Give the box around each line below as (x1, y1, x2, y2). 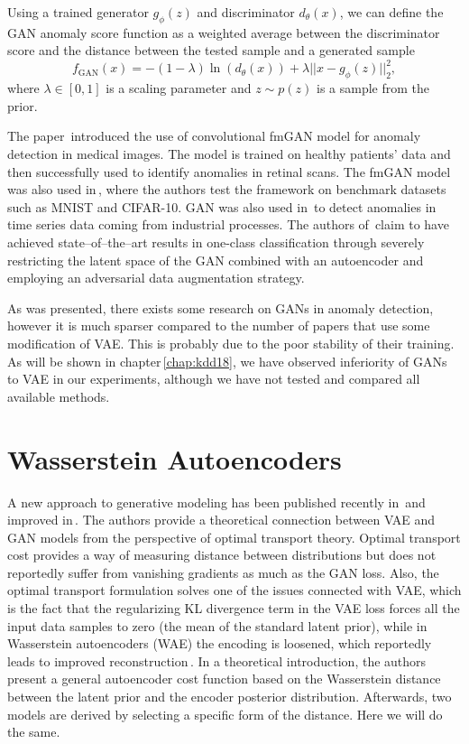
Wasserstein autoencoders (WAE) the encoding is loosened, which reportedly (7, 634, 432, 653)
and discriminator (197, 3, 295, 21)
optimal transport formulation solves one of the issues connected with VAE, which (7, 581, 462, 600)
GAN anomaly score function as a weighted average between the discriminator (7, 23, 440, 42)
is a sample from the (316, 79, 429, 98)
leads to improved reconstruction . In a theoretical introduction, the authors (7, 651, 427, 670)
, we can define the (339, 3, 444, 21)
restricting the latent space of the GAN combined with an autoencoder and (7, 250, 424, 269)
